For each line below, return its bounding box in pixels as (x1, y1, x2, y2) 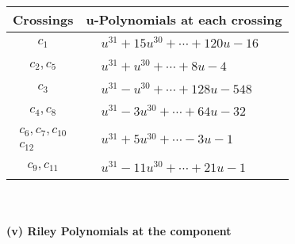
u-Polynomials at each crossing (86, 10, 282, 29)
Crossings (13, 10, 74, 29)
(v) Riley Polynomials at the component (6, 223, 232, 239)
